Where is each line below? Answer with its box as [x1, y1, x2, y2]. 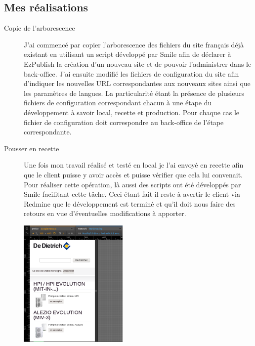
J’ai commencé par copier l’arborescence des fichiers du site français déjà [24, 39, 244, 49]
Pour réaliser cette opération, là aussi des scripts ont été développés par [24, 179, 241, 189]
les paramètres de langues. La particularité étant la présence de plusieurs [24, 87, 245, 98]
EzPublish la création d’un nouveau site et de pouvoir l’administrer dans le [24, 58, 252, 69]
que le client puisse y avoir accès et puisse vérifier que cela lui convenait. [24, 169, 243, 179]
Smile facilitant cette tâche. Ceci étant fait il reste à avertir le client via [24, 189, 241, 199]
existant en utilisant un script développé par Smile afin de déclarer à [24, 49, 231, 59]
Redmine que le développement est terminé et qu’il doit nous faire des [24, 198, 236, 209]
